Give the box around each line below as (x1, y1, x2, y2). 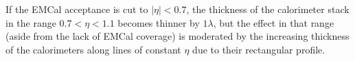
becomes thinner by (117, 15, 200, 29)
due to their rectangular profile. (192, 42, 325, 56)
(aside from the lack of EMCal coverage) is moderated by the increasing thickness (5, 29, 350, 43)
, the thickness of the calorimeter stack (186, 2, 350, 16)
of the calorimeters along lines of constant (5, 42, 181, 56)
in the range (5, 15, 56, 29)
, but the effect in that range (213, 15, 334, 29)
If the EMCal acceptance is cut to (5, 2, 148, 16)
